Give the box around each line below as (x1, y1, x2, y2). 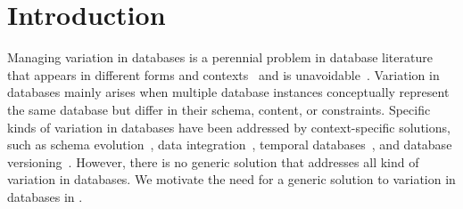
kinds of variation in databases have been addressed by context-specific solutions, (7, 117, 451, 136)
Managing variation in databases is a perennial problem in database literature (7, 48, 433, 67)
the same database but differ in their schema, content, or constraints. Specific (7, 100, 431, 118)
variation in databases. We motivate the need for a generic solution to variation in (7, 170, 456, 189)
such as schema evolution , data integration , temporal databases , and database (7, 135, 452, 154)
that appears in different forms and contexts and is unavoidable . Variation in (7, 65, 440, 84)
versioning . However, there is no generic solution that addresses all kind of (7, 152, 419, 171)
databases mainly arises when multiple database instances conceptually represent (7, 83, 450, 101)
